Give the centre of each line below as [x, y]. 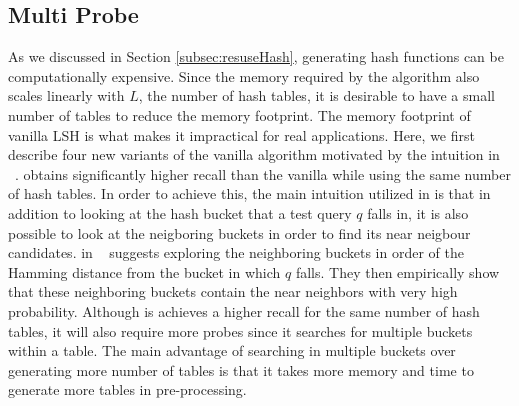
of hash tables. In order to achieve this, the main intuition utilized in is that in [249, 193]
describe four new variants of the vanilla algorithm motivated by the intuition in [254, 154]
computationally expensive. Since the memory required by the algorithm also [244, 75]
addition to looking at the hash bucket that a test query [180, 212]
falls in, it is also [418, 212]
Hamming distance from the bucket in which [144, 271]
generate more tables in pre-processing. [127, 389]
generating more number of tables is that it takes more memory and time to [241, 369]
